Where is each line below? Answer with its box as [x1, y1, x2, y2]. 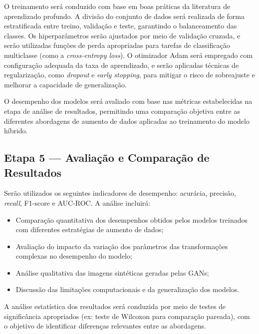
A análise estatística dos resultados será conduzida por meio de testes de [4, 301, 226, 312]
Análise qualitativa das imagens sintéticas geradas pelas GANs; [15, 267, 209, 278]
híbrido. [4, 125, 28, 136]
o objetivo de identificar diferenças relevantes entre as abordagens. [4, 321, 206, 331]
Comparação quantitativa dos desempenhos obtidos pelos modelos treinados [15, 214, 248, 225]
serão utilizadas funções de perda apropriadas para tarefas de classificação [4, 40, 230, 50]
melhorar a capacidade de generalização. [4, 79, 127, 89]
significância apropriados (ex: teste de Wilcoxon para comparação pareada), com [4, 311, 250, 321]
